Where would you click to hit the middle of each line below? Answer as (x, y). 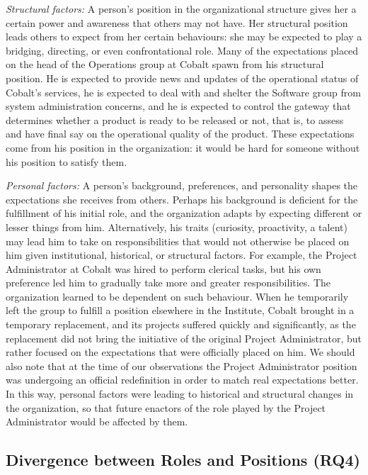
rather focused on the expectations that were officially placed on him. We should (180, 352)
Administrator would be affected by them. (97, 421)
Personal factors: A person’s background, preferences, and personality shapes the (182, 185)
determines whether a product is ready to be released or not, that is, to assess (175, 119)
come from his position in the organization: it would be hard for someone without (183, 147)
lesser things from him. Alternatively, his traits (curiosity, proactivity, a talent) (177, 227)
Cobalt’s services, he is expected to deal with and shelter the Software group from (183, 92)
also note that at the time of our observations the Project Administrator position (182, 365)
